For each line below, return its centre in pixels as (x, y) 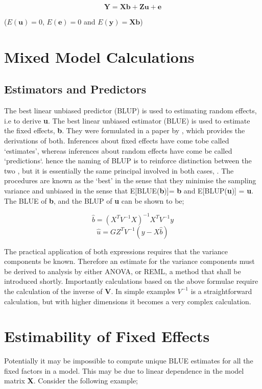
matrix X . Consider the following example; (71, 381)
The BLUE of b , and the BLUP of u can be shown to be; (94, 200)
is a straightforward (221, 291)
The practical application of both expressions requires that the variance (116, 251)
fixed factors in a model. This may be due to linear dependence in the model (124, 370)
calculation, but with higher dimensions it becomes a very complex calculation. (128, 301)
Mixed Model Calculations (99, 56)
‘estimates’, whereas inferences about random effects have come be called (118, 150)
